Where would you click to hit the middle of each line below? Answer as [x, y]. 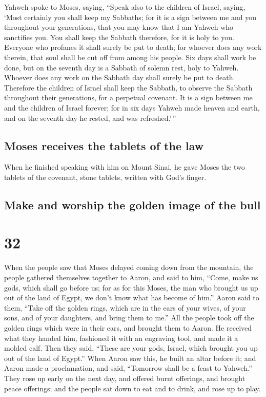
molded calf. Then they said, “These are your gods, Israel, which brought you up [131, 348]
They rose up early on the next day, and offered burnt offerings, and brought [125, 378]
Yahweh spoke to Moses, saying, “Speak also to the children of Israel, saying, [125, 7]
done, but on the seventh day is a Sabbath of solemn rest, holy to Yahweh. [121, 67]
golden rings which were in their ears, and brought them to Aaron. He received [128, 327]
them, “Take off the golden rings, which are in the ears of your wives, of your [125, 307]
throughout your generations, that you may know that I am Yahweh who [119, 27]
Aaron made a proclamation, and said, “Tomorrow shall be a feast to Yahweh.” [128, 368]
